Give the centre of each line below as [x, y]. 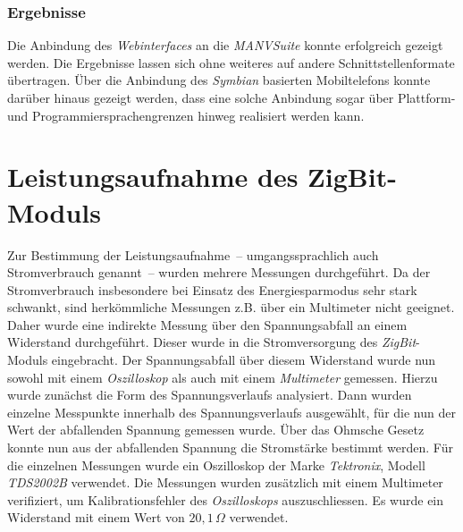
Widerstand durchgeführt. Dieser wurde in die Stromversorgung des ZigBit [212, 342]
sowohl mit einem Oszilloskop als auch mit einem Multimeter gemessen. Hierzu [223, 377]
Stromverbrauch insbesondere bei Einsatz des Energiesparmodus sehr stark [212, 289]
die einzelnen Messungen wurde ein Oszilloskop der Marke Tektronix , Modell [216, 464]
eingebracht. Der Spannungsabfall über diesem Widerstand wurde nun [244, 360]
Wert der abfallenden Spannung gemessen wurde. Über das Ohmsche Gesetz [216, 430]
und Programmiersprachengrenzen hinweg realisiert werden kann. [186, 115]
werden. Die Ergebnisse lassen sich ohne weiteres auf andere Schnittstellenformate [231, 62]
